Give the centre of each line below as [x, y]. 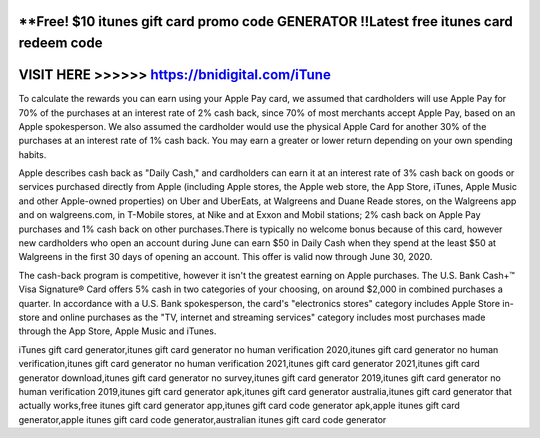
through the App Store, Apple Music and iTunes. [117, 331]
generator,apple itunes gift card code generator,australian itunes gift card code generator [202, 419]
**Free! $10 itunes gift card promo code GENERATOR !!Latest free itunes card [266, 21]
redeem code [60, 43]
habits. [32, 154]
